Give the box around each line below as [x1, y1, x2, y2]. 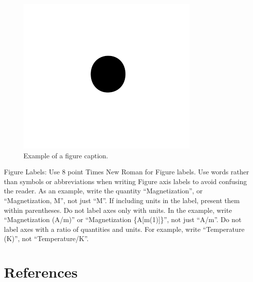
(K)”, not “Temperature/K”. [4, 233, 89, 244]
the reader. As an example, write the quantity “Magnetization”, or [4, 186, 203, 196]
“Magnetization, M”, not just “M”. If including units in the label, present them [4, 195, 240, 205]
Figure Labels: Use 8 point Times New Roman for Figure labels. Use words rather [4, 167, 249, 177]
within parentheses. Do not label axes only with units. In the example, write [4, 205, 232, 215]
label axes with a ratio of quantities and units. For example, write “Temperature [4, 224, 245, 234]
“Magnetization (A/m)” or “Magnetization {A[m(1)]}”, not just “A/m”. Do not [4, 214, 242, 225]
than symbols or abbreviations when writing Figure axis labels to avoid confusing [4, 176, 247, 186]
